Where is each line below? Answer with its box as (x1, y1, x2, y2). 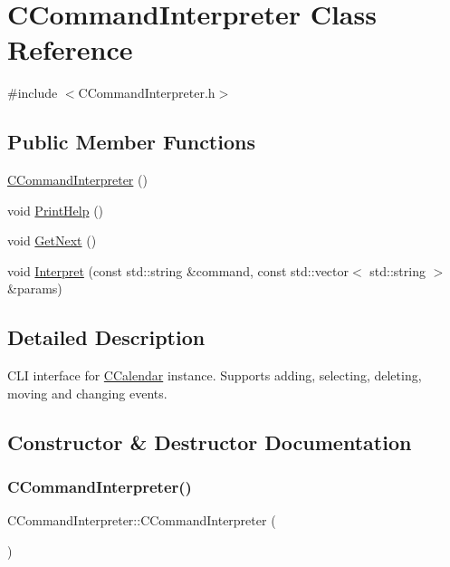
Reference (7, 31, 133, 68)
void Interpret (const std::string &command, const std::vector (7, 261, 349, 280)
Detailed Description (7, 323, 206, 351)
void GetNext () (7, 231, 97, 250)
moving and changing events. (7, 383, 168, 402)
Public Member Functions (7, 128, 255, 156)
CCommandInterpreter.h (78, 83, 215, 102)
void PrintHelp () (7, 200, 104, 219)
